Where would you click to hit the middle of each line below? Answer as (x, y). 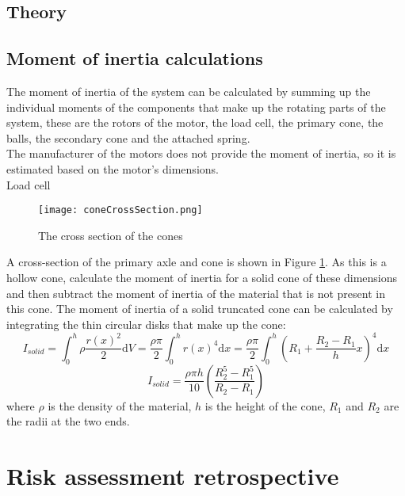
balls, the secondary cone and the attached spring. (128, 137)
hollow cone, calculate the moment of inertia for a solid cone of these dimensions (202, 277)
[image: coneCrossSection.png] (120, 210)
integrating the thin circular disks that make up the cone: (146, 324)
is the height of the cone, (265, 405)
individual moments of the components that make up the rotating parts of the (196, 107)
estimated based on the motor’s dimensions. (113, 168)
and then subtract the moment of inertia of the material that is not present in (196, 293)
